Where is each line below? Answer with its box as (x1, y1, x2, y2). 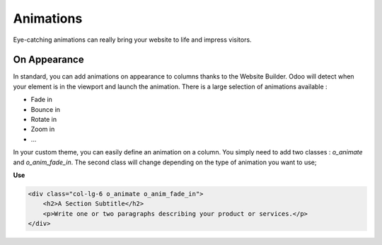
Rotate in (30, 115, 57, 124)
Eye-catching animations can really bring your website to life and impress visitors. (13, 35, 252, 44)
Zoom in (30, 125, 55, 134)
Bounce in (30, 105, 60, 113)
